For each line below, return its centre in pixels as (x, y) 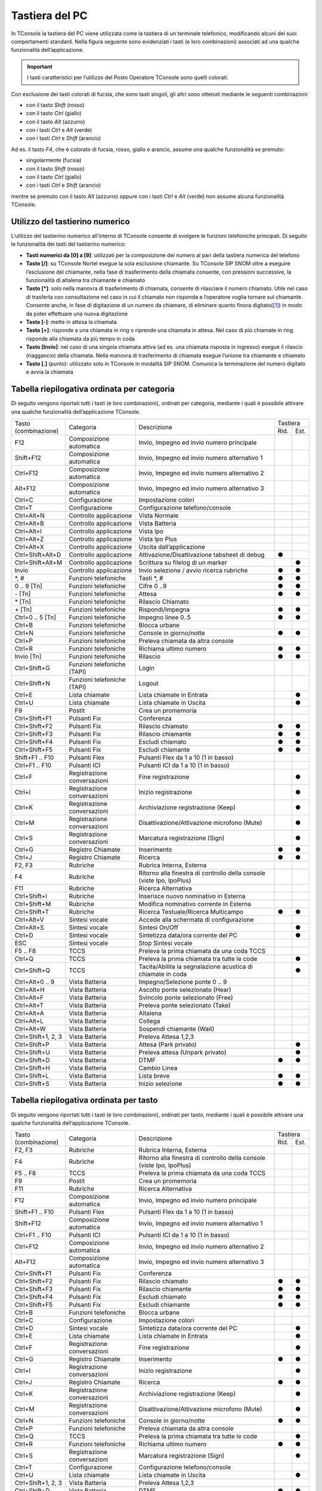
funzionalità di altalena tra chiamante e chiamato (86, 280)
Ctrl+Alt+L (29, 1021)
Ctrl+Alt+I (28, 531)
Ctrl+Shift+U (32, 1053)
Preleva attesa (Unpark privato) (182, 1053)
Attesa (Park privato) (168, 1045)
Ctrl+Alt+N (30, 516)
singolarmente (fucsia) (54, 160)
